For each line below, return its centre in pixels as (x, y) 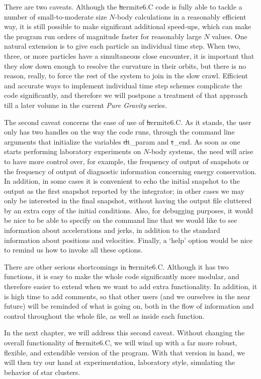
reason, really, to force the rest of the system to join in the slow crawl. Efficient (126, 76)
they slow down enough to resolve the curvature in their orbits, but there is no (125, 66)
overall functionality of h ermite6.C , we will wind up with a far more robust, (121, 342)
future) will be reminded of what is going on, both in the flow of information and (129, 306)
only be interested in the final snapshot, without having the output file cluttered (128, 201)
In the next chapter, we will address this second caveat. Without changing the (124, 333)
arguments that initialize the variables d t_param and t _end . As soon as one (122, 141)
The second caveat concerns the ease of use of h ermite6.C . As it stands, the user (128, 122)
